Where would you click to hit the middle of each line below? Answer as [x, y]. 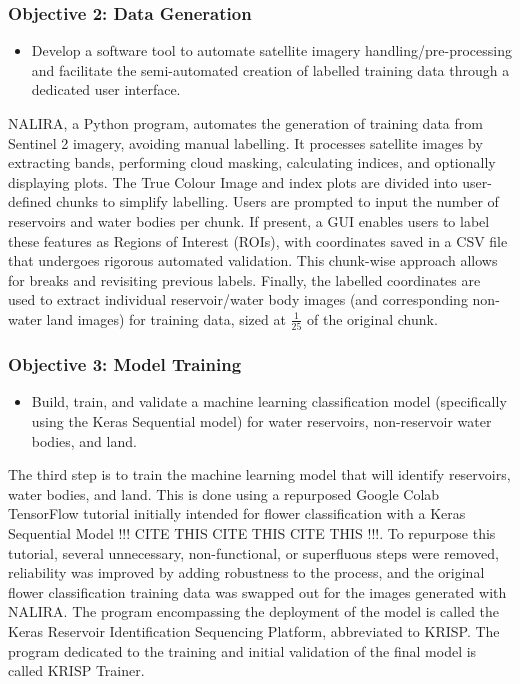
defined [30, 201]
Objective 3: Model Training [125, 364]
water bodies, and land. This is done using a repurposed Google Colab [224, 493]
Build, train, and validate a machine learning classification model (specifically [269, 401]
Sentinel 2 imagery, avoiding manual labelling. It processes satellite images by [245, 142]
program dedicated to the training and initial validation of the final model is [242, 650]
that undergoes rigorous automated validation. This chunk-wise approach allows [253, 260]
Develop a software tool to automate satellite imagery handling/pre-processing [271, 50]
